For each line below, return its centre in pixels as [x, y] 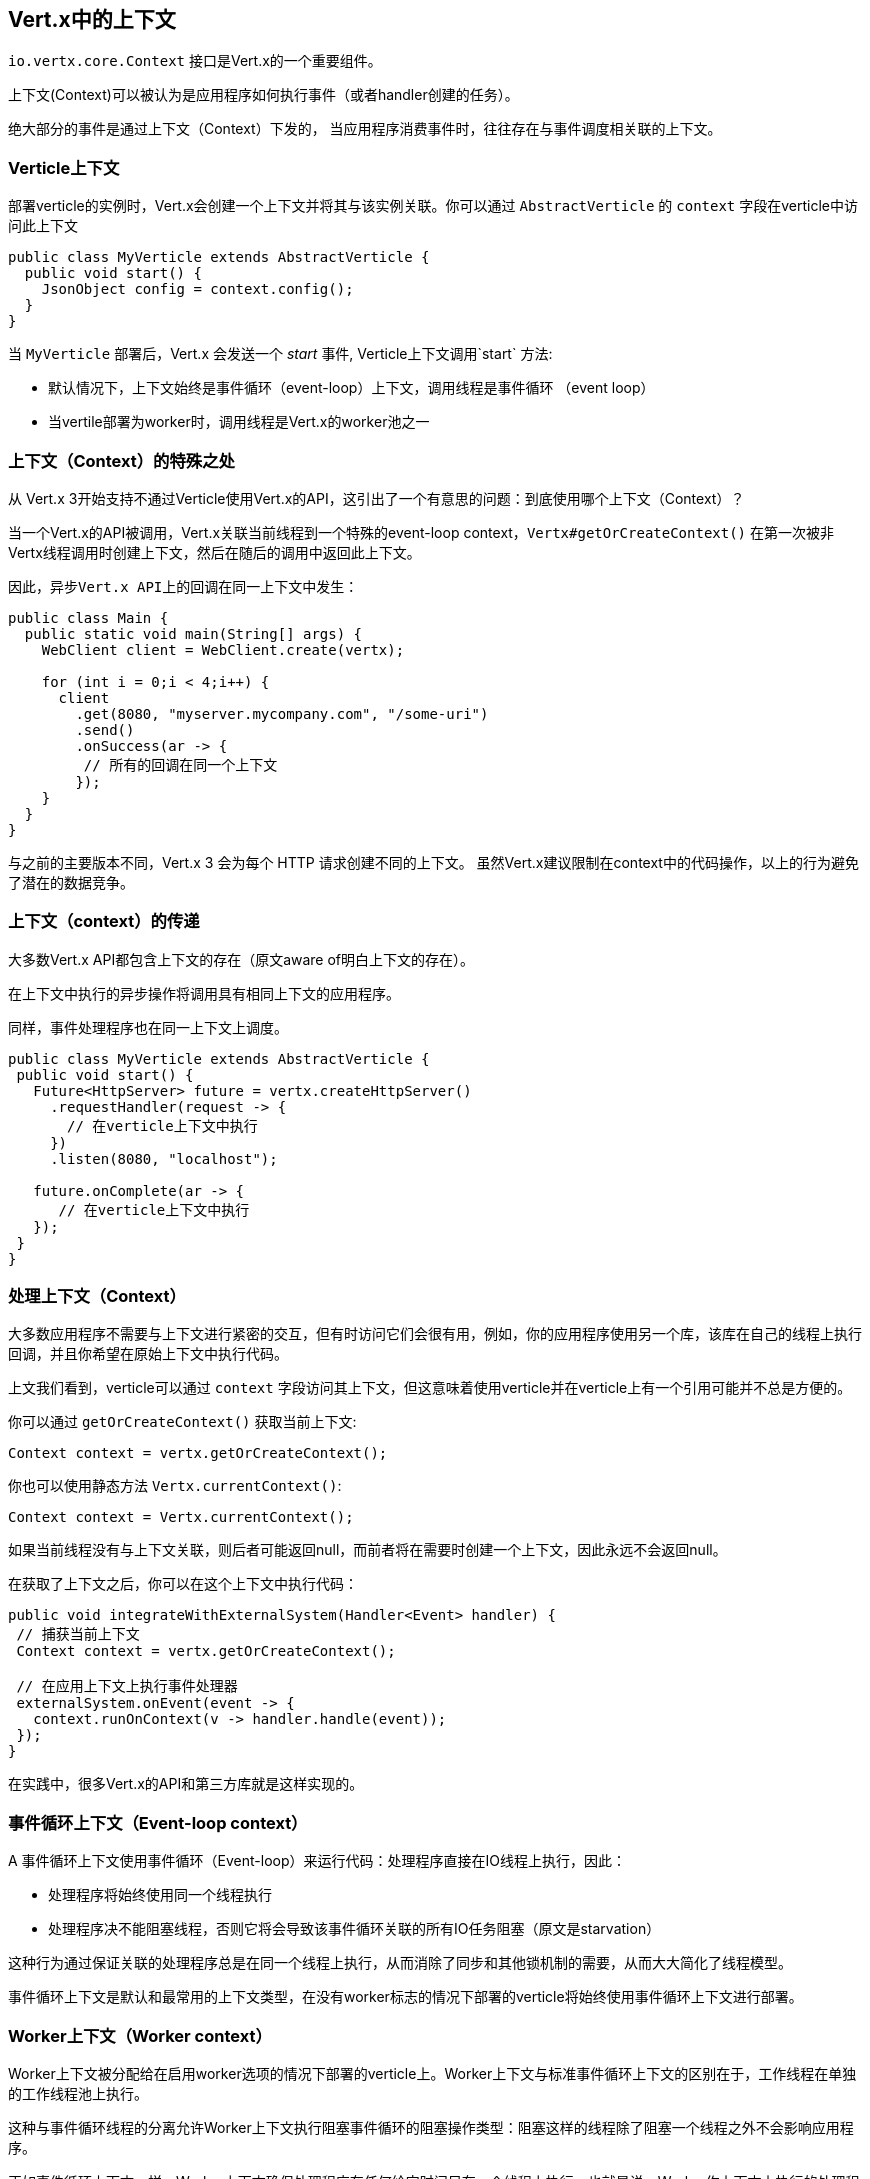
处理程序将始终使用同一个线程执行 [160, 1895]
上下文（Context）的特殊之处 [121, 460]
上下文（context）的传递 [104, 921]
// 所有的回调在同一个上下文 [180, 764]
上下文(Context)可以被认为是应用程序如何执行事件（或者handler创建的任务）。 [263, 95]
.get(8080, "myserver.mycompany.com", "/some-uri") [282, 713]
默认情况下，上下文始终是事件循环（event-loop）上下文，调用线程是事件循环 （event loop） [351, 388]
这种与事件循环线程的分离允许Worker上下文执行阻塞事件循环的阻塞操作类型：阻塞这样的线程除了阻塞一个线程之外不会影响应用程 [431, 2127]
